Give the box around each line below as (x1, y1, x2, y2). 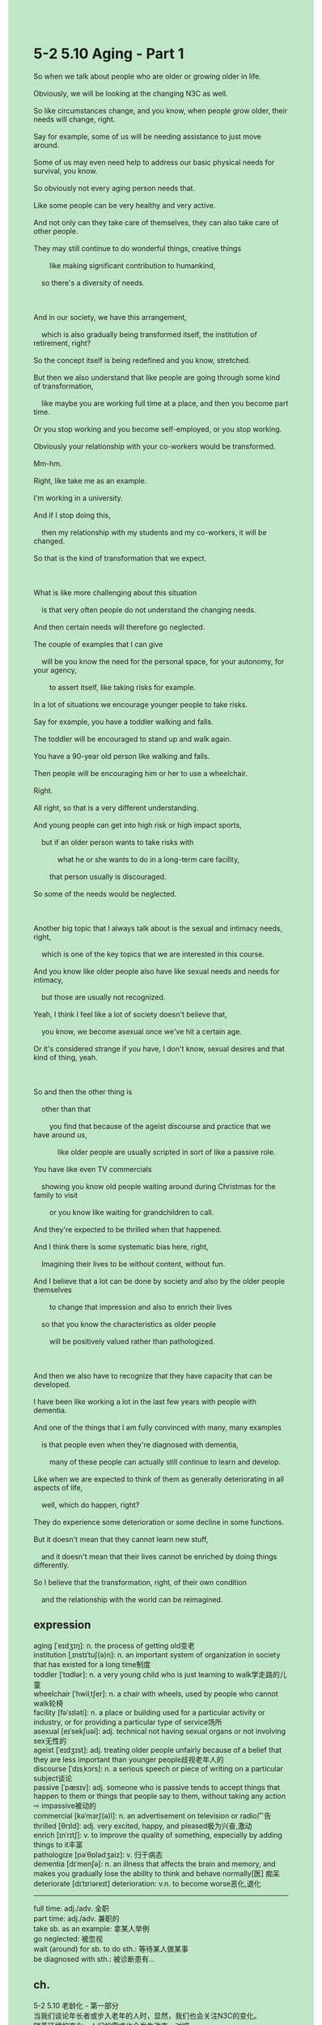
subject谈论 (33, 1773, 73, 1783)
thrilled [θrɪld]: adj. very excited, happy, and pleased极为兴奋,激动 (33, 1821, 252, 1831)
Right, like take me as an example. (33, 475, 147, 485)
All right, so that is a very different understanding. (33, 803, 199, 812)
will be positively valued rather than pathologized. (49, 1336, 215, 1346)
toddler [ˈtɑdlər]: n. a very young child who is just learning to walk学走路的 (33, 1669, 280, 1679)
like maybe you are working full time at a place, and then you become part (40, 398, 289, 408)
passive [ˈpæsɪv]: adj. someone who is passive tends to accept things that (33, 1782, 281, 1792)
